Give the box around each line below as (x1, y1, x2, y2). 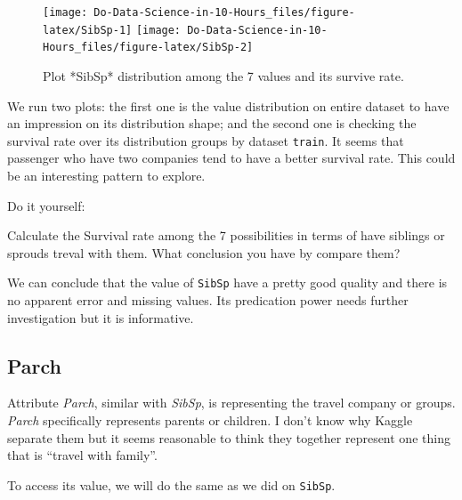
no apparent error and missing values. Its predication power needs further (7, 291, 409, 310)
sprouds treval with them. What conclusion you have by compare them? (7, 243, 401, 262)
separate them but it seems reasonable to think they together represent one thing (7, 428, 450, 447)
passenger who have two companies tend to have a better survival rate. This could (7, 149, 456, 167)
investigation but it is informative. (7, 308, 194, 327)
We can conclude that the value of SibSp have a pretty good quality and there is (7, 273, 448, 292)
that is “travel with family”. (7, 446, 158, 464)
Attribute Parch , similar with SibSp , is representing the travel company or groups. (7, 393, 456, 412)
